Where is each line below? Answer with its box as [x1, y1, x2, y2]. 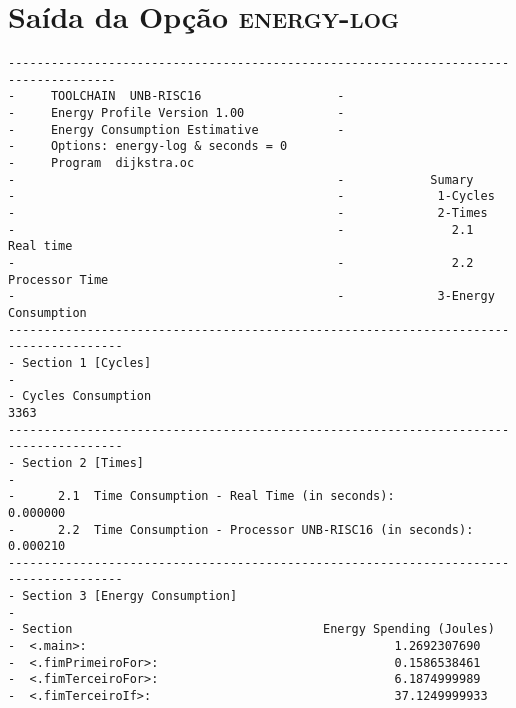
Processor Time [8, 272, 109, 287]
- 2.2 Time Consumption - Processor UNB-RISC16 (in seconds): [8, 522, 474, 537]
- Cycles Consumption [8, 389, 152, 404]
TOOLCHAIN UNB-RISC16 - [50, 89, 345, 104]
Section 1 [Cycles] [22, 355, 152, 370]
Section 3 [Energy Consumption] [22, 589, 238, 604]
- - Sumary [8, 172, 474, 187]
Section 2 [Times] [22, 455, 145, 470]
